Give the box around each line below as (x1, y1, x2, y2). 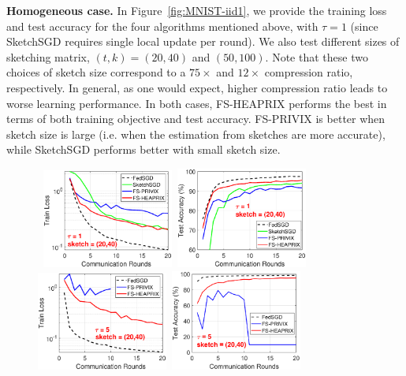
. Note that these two (265, 48, 368, 65)
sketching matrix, (6, 48, 90, 65)
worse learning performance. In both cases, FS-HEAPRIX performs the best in (6, 95, 387, 111)
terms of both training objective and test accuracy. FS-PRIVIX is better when (6, 110, 386, 127)
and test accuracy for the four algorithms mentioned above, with (6, 17, 318, 34)
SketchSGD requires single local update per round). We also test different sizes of (6, 33, 400, 50)
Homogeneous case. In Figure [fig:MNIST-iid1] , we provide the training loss (6, 2, 387, 18)
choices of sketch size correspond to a (6, 64, 186, 80)
